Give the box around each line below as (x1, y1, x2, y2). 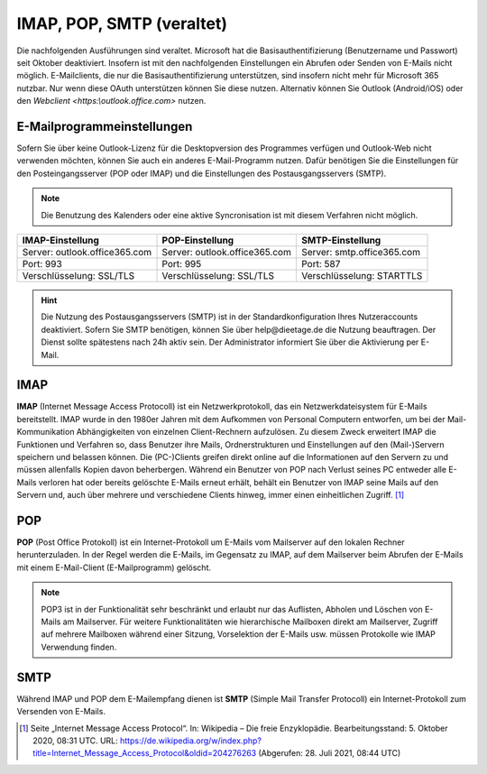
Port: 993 (22, 257, 62, 270)
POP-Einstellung (161, 234, 234, 246)
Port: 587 (300, 257, 341, 270)
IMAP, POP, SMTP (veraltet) (16, 14, 228, 33)
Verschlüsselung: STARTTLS (300, 269, 423, 281)
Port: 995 (161, 257, 202, 270)
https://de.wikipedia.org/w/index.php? (120, 735, 262, 746)
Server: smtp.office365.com (300, 245, 421, 258)
